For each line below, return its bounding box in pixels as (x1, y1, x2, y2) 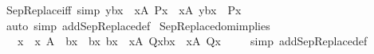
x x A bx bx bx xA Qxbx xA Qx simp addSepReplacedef (17, 33, 368, 49)
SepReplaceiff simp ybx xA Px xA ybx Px (6, 2, 242, 17)
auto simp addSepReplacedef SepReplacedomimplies (6, 17, 270, 33)
